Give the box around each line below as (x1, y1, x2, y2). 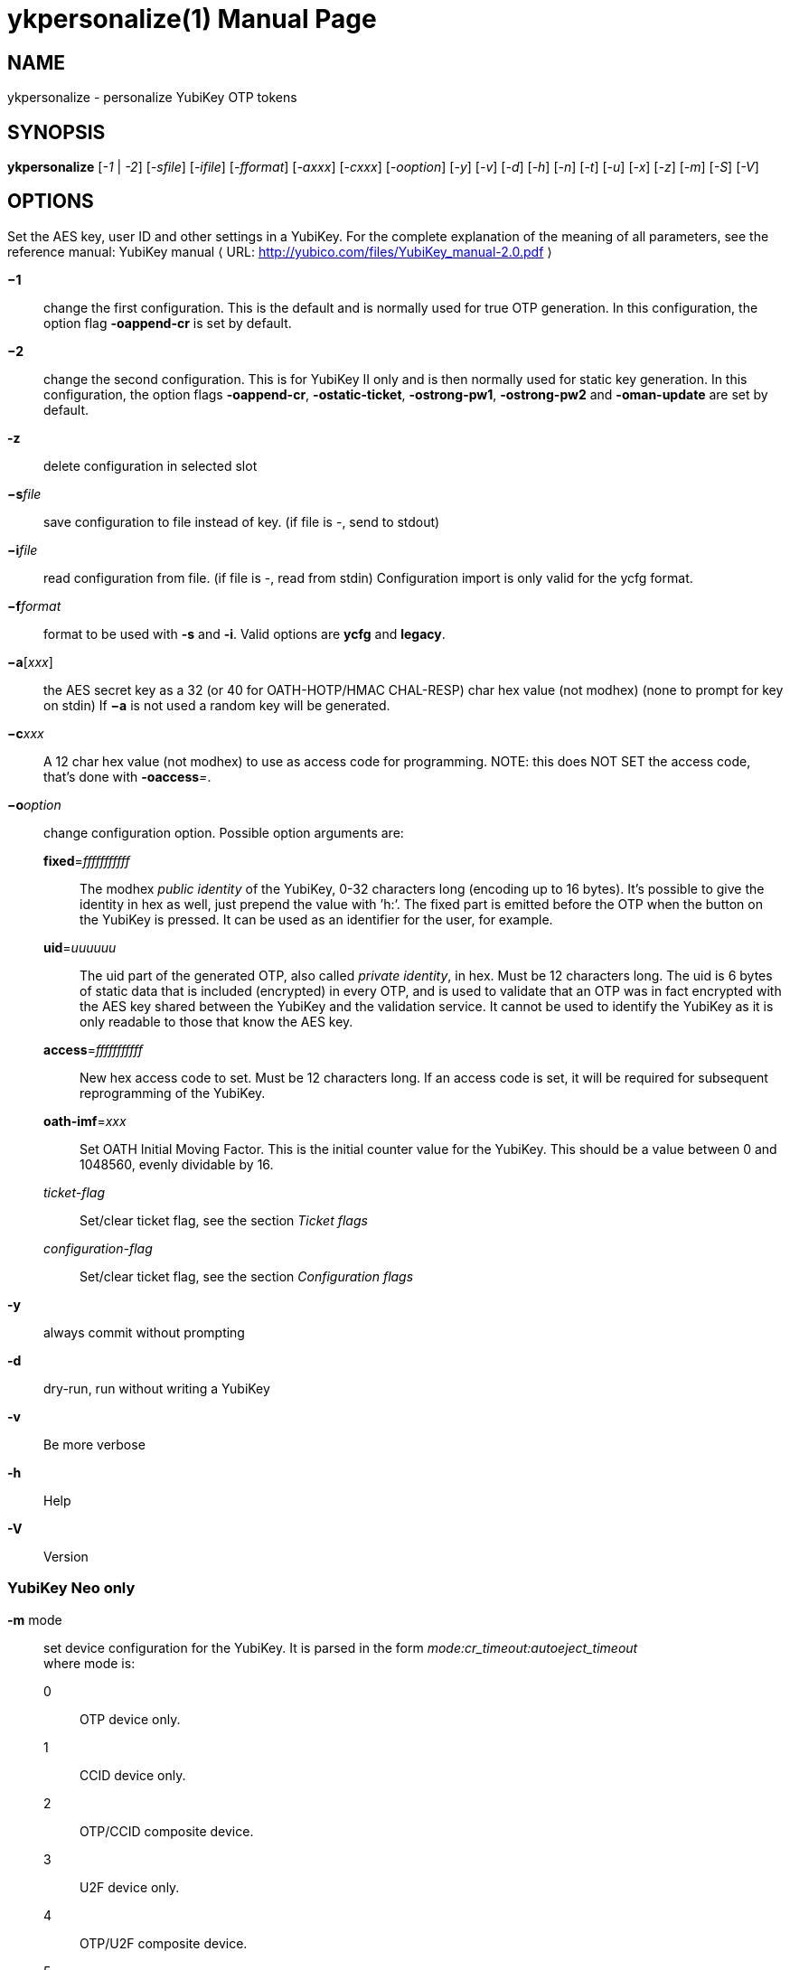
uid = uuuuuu (43, 939, 117, 955)
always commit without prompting (43, 1324, 245, 1340)
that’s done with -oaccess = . (43, 768, 212, 784)
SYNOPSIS (7, 120, 106, 144)
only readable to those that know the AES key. (80, 1013, 353, 1029)
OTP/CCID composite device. (80, 1823, 254, 1839)
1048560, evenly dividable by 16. (80, 1156, 274, 1172)
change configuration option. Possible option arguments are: (43, 824, 404, 840)
